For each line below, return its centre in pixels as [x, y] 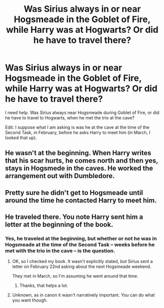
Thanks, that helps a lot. [44, 285]
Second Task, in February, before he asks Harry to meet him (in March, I [78, 132]
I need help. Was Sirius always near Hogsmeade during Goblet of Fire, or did [82, 112]
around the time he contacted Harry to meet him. [81, 200]
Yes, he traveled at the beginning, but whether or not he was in [81, 238]
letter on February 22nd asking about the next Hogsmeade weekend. [82, 267]
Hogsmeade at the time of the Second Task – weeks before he [80, 245]
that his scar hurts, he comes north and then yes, [82, 161]
